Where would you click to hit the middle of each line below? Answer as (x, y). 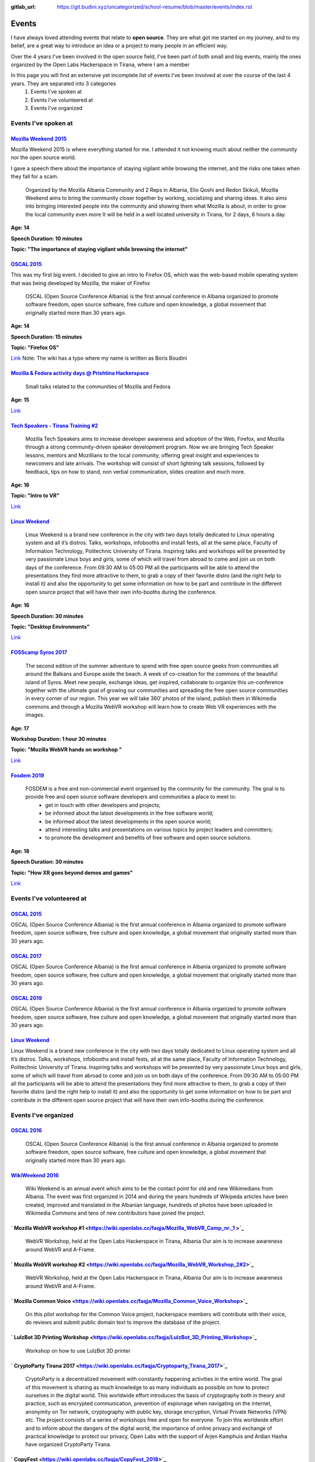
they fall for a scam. (34, 177)
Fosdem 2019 (27, 775)
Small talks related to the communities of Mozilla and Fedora (98, 387)
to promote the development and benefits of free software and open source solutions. (148, 838)
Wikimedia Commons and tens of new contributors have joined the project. (115, 1213)
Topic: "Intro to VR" (35, 496)
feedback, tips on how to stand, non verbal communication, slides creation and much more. (135, 471)
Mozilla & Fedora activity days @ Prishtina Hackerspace (80, 373)
